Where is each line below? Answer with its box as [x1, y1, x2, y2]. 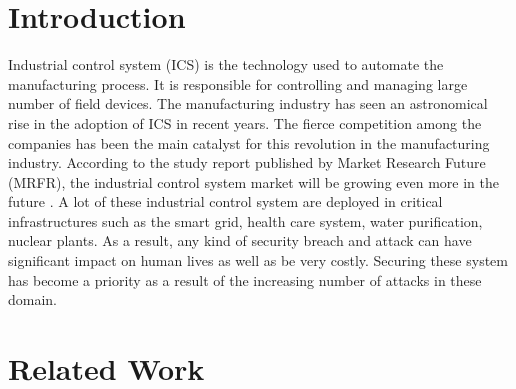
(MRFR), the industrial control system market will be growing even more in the [8, 171, 499, 192]
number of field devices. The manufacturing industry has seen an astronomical [8, 93, 488, 114]
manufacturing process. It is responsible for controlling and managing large [8, 73, 468, 94]
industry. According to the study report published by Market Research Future [8, 152, 486, 173]
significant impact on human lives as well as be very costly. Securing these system [8, 250, 508, 271]
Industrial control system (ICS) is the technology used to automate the [8, 54, 444, 75]
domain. [8, 289, 58, 310]
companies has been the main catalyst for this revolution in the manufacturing [8, 132, 490, 153]
